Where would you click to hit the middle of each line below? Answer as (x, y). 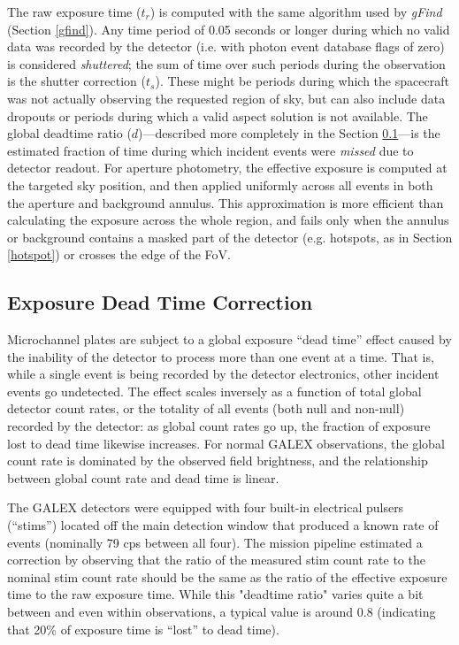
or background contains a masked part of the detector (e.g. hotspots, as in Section (230, 237)
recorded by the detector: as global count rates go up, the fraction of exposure (219, 426)
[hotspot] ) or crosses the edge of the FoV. (119, 254)
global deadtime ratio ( (69, 133)
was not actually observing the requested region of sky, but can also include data (226, 98)
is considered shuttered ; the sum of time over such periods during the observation (226, 63)
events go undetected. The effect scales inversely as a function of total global (214, 391)
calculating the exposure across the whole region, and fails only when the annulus (228, 220)
